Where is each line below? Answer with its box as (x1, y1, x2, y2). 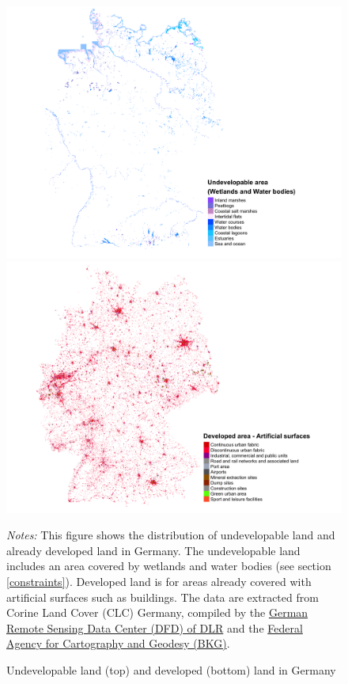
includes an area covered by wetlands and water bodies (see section (6, 557, 331, 574)
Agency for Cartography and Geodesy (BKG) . (6, 635, 230, 652)
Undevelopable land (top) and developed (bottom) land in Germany (6, 661, 336, 678)
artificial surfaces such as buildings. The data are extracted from (6, 588, 319, 605)
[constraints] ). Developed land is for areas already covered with (6, 573, 312, 589)
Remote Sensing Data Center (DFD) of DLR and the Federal (6, 619, 303, 636)
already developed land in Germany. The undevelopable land (6, 542, 301, 558)
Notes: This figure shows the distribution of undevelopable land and (6, 527, 335, 543)
